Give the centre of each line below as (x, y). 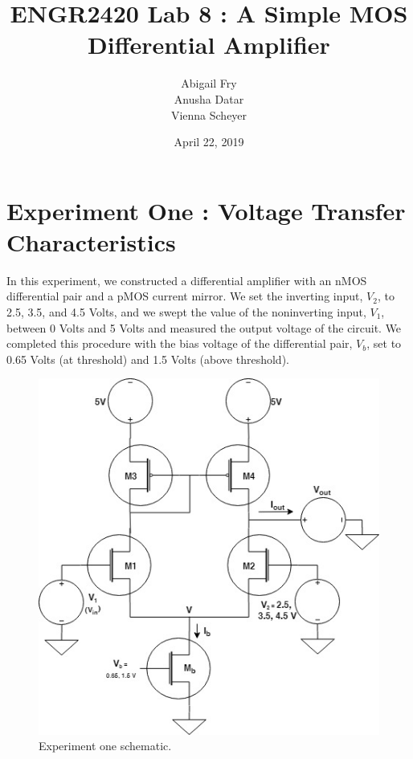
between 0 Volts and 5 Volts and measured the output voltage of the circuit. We (204, 327)
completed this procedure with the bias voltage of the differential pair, (180, 343)
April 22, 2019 (209, 142)
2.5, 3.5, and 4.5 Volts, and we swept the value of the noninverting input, (186, 312)
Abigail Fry (209, 83)
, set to (384, 343)
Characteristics (91, 241)
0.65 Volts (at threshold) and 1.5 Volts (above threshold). (148, 359)
